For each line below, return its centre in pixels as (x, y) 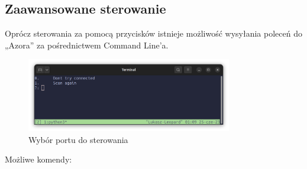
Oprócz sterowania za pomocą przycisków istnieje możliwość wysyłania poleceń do (153, 33)
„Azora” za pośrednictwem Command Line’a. (87, 45)
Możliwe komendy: (38, 159)
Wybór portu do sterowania (78, 139)
